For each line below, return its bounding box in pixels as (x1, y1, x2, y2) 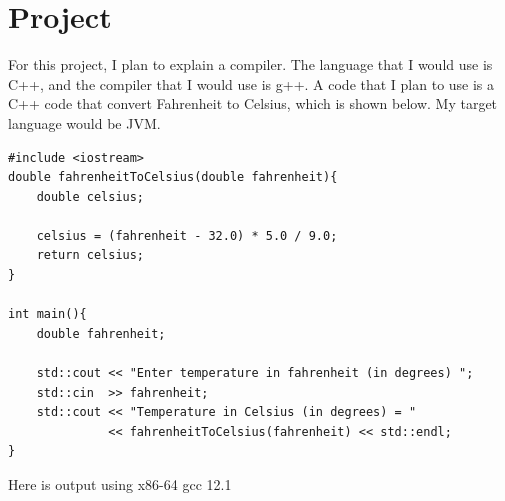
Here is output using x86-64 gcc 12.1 (8, 474, 232, 494)
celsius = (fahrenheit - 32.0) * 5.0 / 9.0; (36, 228, 338, 243)
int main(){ (8, 307, 87, 322)
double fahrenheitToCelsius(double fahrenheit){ (8, 170, 338, 185)
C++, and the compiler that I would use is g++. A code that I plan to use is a (8, 73, 495, 94)
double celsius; (36, 189, 145, 204)
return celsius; (36, 248, 145, 263)
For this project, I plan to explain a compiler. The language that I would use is (8, 54, 493, 75)
